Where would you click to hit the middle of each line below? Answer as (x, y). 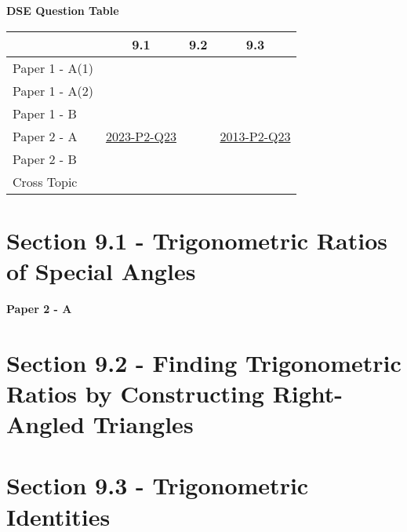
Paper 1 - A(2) (53, 90)
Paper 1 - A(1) (53, 67)
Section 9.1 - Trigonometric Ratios (197, 240)
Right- (308, 393)
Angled (45, 424)
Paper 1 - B (45, 113)
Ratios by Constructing (135, 393)
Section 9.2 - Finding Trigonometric (204, 362)
